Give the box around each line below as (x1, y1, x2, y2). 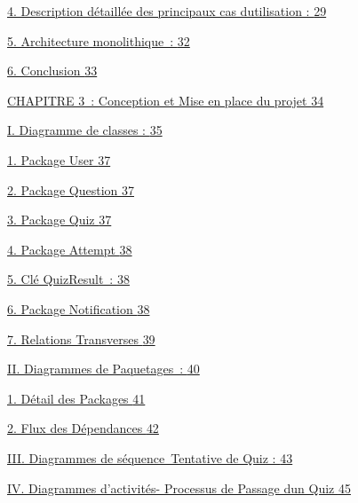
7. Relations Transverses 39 (7, 329, 155, 348)
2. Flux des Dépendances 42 (7, 419, 159, 437)
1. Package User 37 (7, 150, 111, 169)
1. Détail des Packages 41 (7, 389, 146, 407)
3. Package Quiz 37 (7, 210, 112, 229)
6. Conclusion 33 (7, 61, 98, 80)
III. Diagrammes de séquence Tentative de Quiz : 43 (7, 448, 293, 467)
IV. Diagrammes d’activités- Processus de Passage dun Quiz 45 (7, 478, 351, 497)
